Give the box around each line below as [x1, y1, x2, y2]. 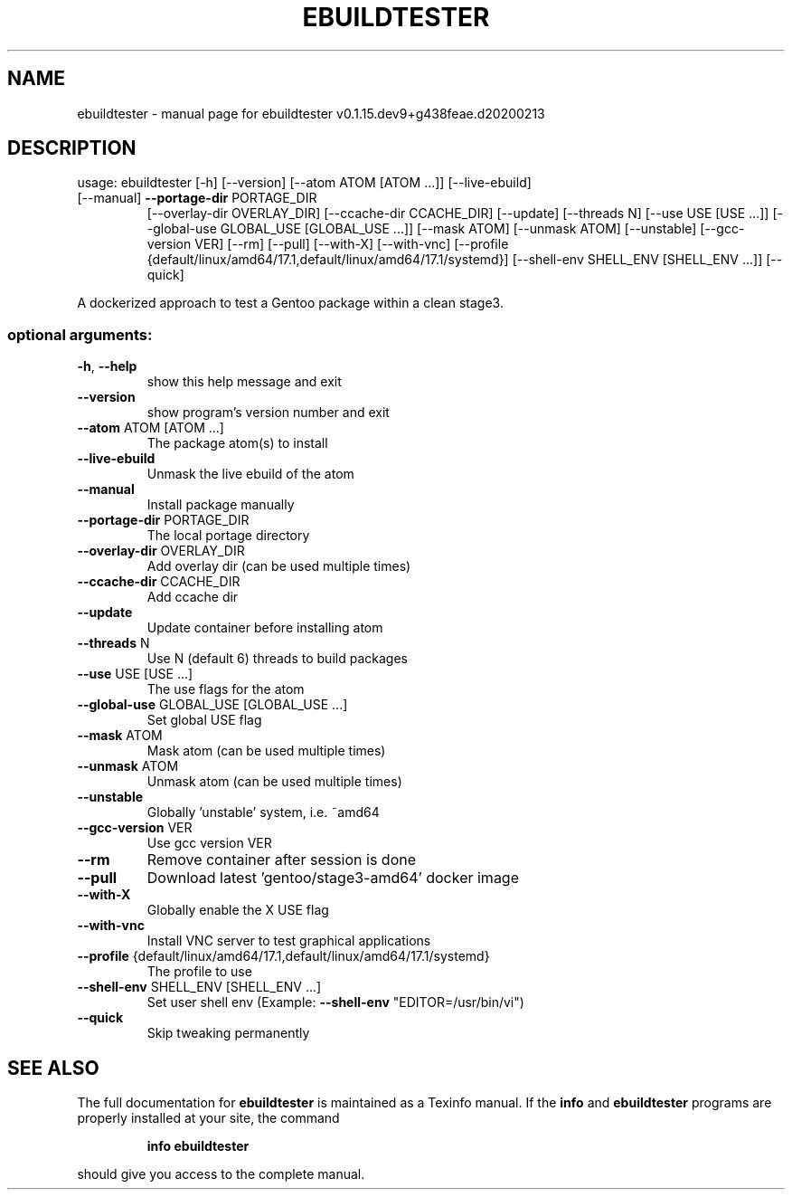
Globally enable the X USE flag [146, 902, 329, 918]
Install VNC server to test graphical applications [146, 933, 431, 949]
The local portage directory [146, 527, 310, 544]
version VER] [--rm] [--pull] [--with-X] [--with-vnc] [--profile [146, 236, 509, 252]
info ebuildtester [146, 1138, 250, 1154]
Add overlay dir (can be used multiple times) [146, 558, 411, 575]
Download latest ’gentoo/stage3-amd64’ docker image [146, 869, 519, 888]
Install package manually [146, 497, 295, 513]
